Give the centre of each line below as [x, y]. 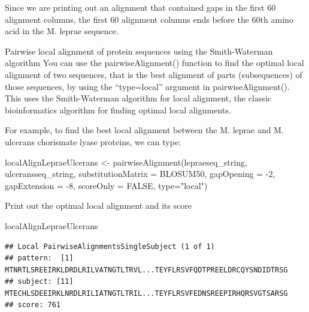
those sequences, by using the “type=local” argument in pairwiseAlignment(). [147, 86]
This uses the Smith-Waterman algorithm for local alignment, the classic [138, 98]
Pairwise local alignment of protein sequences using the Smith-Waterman [139, 51]
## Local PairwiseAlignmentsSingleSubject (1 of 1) [110, 246]
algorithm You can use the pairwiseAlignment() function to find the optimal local [154, 63]
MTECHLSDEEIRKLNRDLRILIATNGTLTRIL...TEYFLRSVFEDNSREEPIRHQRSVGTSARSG [146, 293]
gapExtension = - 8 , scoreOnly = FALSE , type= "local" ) [106, 185]
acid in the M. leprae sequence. [62, 31]
